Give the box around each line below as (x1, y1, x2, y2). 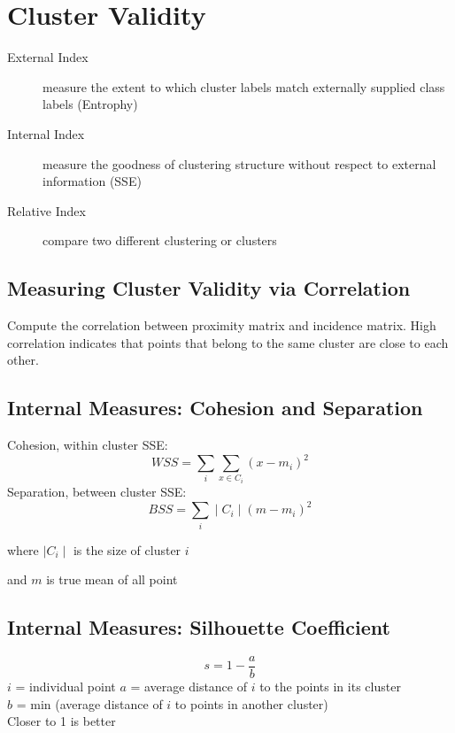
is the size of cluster (73, 540, 181, 559)
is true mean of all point (46, 570, 178, 589)
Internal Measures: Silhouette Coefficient (7, 613, 390, 641)
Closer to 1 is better (7, 712, 116, 730)
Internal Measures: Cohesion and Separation (7, 394, 423, 421)
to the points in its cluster (259, 677, 401, 695)
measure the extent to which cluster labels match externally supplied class (42, 77, 445, 96)
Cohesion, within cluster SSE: (7, 436, 168, 454)
